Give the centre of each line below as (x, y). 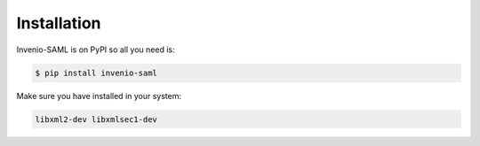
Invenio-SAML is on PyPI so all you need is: (96, 50)
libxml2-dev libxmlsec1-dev (96, 119)
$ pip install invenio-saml (96, 73)
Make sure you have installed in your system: (99, 96)
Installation (59, 23)
